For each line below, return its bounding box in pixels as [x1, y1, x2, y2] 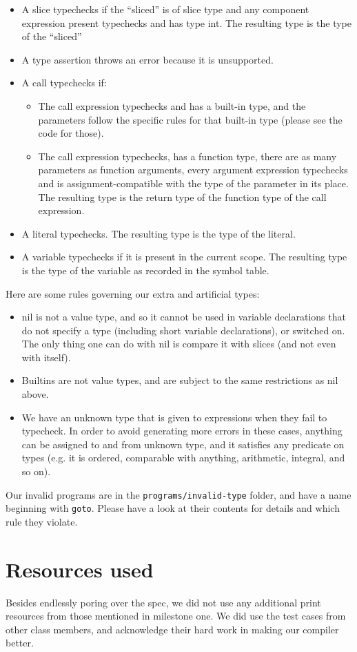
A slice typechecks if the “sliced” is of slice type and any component [21, 2, 309, 16]
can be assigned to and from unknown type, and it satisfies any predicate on [21, 437, 345, 451]
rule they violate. [6, 514, 78, 528]
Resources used [6, 555, 154, 583]
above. [21, 387, 49, 401]
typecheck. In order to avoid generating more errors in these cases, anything [21, 423, 343, 438]
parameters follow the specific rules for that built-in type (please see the [38, 112, 343, 126]
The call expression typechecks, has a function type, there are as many [38, 148, 337, 163]
